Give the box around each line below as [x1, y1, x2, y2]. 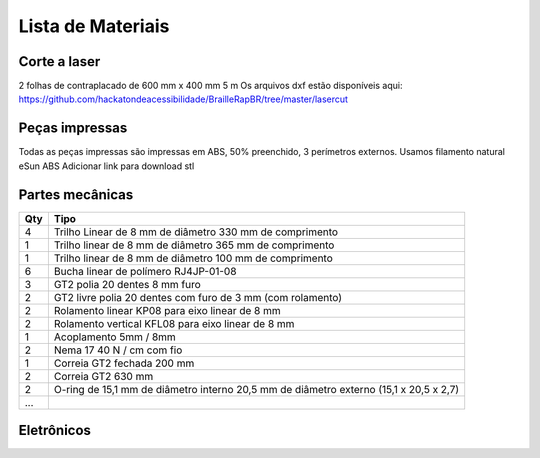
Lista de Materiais [18, 15, 170, 37]
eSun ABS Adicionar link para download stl [18, 160, 195, 172]
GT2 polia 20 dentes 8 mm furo [53, 277, 202, 291]
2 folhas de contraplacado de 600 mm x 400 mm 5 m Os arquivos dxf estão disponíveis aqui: [18, 80, 403, 92]
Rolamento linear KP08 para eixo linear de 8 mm [53, 303, 281, 317]
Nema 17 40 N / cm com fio [53, 343, 183, 357]
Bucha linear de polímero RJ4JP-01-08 [53, 264, 237, 278]
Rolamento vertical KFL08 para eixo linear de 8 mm [53, 316, 295, 330]
